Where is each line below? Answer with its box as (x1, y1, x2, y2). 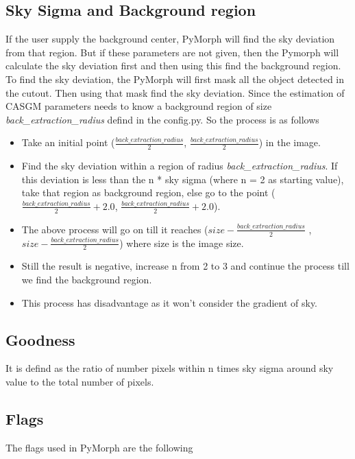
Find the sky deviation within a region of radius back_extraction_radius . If (21, 158, 338, 173)
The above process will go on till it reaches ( (21, 222, 208, 236)
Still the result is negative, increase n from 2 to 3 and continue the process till (21, 259, 350, 273)
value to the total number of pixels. (5, 375, 154, 389)
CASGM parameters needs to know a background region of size (5, 99, 272, 113)
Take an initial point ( (21, 135, 115, 150)
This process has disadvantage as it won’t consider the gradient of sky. (21, 295, 318, 309)
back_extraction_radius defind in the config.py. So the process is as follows (5, 112, 319, 126)
